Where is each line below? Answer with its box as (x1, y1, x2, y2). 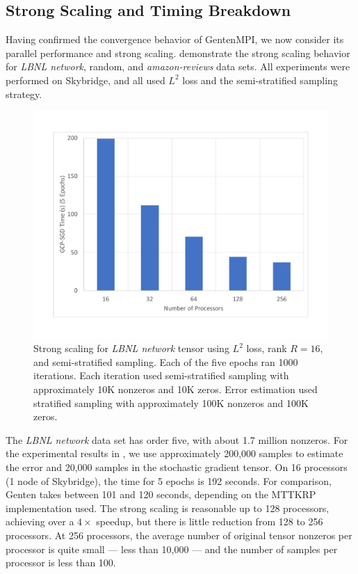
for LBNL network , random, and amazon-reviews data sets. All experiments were (6, 59, 350, 74)
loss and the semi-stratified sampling (182, 72, 338, 87)
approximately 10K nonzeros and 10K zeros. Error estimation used (33, 382, 318, 397)
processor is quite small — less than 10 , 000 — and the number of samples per (6, 541, 338, 556)
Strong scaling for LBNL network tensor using (33, 341, 229, 356)
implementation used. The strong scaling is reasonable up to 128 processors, (6, 500, 329, 515)
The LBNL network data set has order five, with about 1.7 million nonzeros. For (6, 432, 348, 447)
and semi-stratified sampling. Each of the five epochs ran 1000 (33, 354, 298, 369)
